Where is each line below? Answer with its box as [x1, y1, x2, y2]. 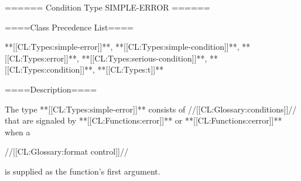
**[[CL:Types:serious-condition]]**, [81, 52, 207, 64]
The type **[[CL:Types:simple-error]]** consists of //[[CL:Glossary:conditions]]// [5, 103, 297, 115]
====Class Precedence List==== [5, 21, 134, 33]
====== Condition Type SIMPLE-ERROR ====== [5, 1, 210, 13]
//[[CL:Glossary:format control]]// [5, 145, 128, 158]
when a [5, 125, 30, 138]
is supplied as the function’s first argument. [5, 165, 160, 177]
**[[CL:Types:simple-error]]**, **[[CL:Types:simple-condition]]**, [5, 40, 240, 53]
